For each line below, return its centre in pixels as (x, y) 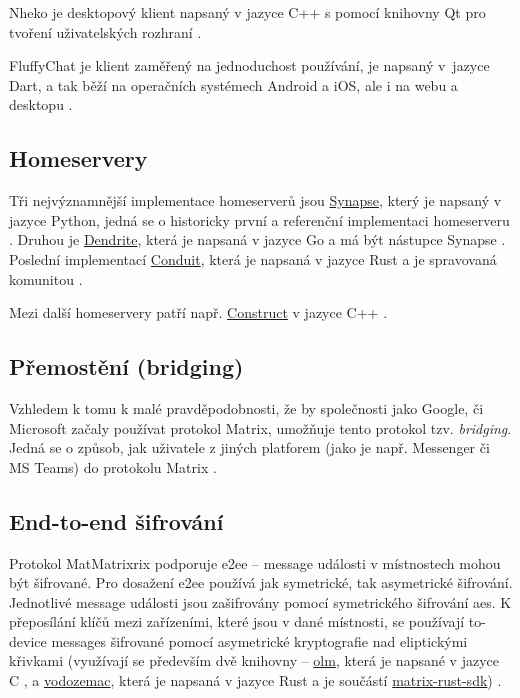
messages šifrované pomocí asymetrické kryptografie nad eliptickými (259, 640)
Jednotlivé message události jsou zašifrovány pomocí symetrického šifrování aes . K (260, 601)
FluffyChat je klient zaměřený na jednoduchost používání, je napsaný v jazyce (249, 65)
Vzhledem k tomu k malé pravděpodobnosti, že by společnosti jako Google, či (246, 407)
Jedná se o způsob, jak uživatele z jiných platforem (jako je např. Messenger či (249, 447)
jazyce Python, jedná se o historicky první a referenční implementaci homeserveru (259, 219)
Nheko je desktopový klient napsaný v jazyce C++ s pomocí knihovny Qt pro (247, 12)
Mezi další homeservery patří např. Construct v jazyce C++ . (198, 312)
